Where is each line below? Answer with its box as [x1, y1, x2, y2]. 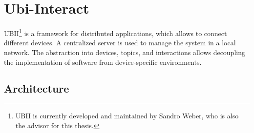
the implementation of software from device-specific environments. [4, 57, 202, 67]
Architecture [4, 80, 69, 95]
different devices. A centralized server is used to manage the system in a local [4, 38, 236, 48]
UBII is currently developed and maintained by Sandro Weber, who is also [15, 111, 239, 121]
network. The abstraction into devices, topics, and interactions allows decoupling [4, 47, 246, 57]
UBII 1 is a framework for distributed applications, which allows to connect [4, 27, 227, 38]
